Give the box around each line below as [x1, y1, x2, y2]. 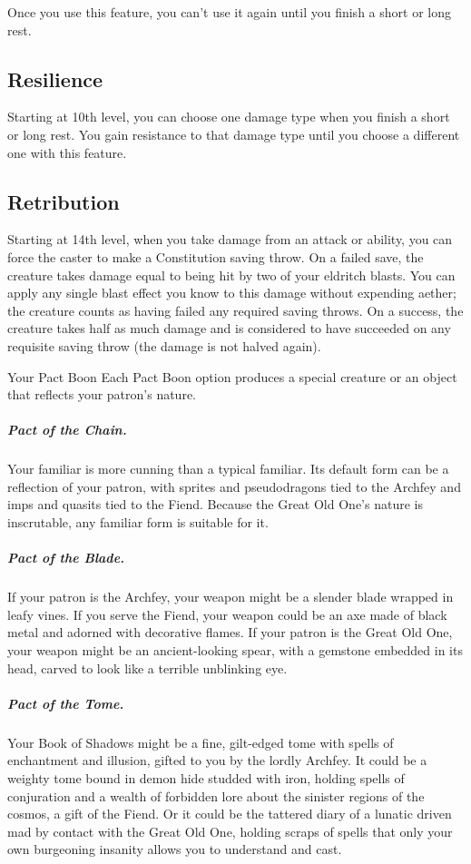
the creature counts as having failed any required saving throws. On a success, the [7, 300, 464, 319]
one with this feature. [7, 142, 127, 162]
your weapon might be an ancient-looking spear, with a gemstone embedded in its [7, 641, 463, 659]
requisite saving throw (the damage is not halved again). [7, 336, 321, 355]
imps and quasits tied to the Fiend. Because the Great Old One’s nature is [7, 495, 423, 514]
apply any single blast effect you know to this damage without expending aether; [7, 283, 456, 302]
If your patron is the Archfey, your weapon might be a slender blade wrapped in [7, 587, 454, 606]
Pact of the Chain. [7, 420, 127, 439]
